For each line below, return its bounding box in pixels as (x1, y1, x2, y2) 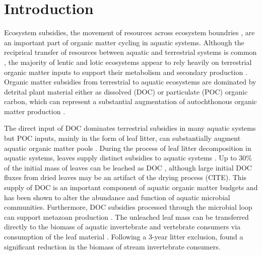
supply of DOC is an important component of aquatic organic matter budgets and (4, 182, 258, 193)
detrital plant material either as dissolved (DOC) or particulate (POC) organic (4, 86, 248, 97)
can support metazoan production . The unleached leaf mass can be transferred (4, 211, 249, 222)
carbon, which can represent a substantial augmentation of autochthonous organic (4, 96, 257, 107)
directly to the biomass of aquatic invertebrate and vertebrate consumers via (4, 221, 241, 232)
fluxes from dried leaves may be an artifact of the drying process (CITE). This (4, 172, 247, 183)
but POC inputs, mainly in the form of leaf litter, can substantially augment (4, 133, 241, 143)
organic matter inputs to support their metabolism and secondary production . (4, 66, 247, 77)
